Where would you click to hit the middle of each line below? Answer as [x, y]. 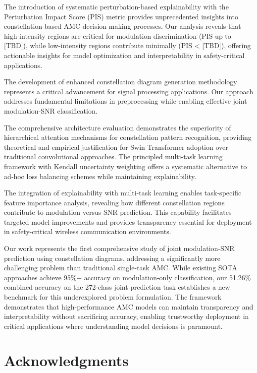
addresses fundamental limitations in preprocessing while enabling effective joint [126, 101]
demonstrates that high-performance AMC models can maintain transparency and [129, 306]
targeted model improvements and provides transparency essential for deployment [128, 221]
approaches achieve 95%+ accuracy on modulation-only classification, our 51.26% [128, 277]
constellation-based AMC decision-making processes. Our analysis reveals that [123, 26]
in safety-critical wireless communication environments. [88, 231]
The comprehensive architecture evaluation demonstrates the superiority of [118, 127]
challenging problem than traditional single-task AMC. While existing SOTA [121, 268]
